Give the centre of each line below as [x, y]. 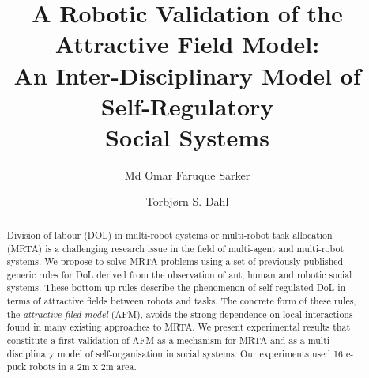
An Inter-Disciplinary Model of [187, 75]
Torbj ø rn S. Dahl [187, 201]
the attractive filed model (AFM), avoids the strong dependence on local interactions [180, 314]
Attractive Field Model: [187, 44]
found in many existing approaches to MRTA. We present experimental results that [179, 327]
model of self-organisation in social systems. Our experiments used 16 [200, 353]
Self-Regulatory [187, 106]
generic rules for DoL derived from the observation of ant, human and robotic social [179, 274]
